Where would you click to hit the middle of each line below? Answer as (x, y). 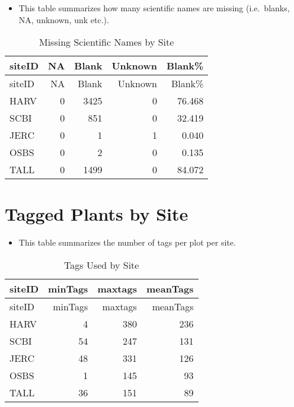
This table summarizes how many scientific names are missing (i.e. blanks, (154, 8)
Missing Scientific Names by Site (107, 42)
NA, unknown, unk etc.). (64, 19)
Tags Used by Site (102, 265)
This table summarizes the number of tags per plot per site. (127, 242)
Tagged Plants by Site (97, 214)
